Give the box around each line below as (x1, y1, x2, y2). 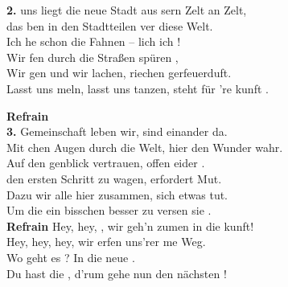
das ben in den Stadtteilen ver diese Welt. (6, 17, 213, 34)
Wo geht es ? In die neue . (6, 248, 135, 265)
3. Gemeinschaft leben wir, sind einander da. (6, 123, 228, 140)
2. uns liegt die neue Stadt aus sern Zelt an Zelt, (6, 2, 247, 18)
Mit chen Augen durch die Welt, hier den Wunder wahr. (6, 138, 283, 155)
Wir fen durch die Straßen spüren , (6, 48, 179, 65)
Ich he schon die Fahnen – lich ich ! (6, 33, 181, 50)
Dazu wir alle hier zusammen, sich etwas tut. (6, 186, 228, 203)
